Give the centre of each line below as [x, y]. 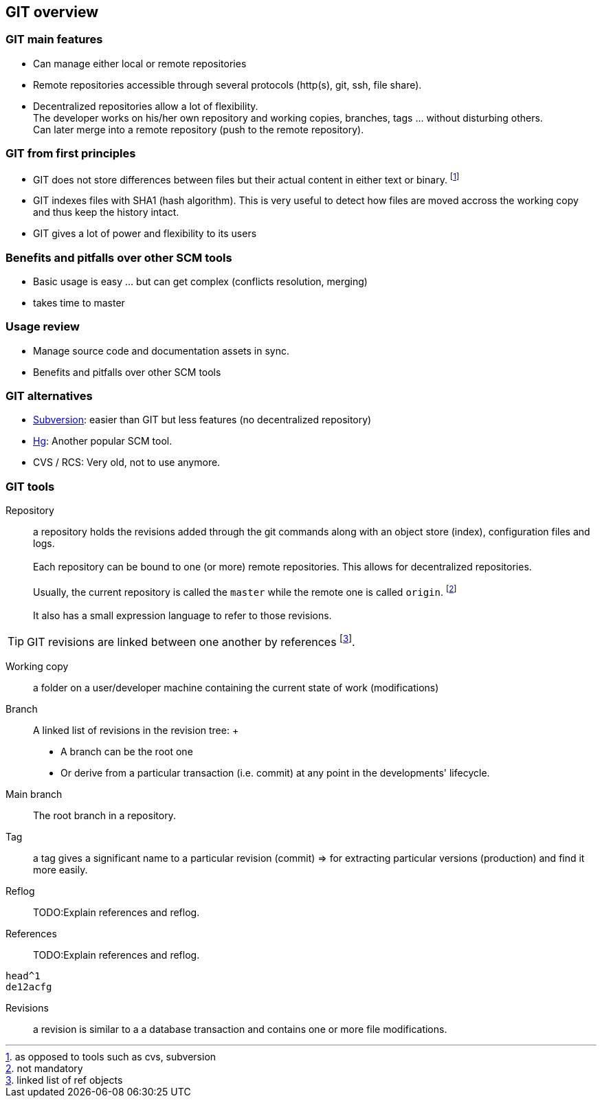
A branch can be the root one [127, 752]
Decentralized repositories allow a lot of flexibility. [146, 106]
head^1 [23, 976]
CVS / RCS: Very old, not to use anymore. [127, 463]
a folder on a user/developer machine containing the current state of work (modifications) [236, 688]
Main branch [34, 794]
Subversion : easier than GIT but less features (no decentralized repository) [202, 420]
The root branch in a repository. [104, 816]
